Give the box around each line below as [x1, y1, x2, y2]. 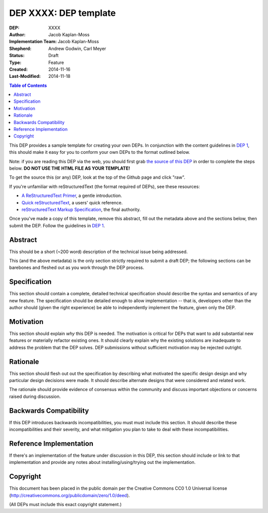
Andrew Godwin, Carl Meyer [48, 45, 106, 52]
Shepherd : [9, 45, 32, 52]
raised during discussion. [9, 393, 61, 399]
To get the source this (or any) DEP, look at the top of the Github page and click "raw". [9, 174, 186, 181]
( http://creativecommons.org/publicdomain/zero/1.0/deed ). [9, 492, 130, 498]
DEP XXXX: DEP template [9, 7, 116, 18]
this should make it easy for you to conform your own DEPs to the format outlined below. [9, 149, 191, 155]
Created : [9, 66, 28, 72]
